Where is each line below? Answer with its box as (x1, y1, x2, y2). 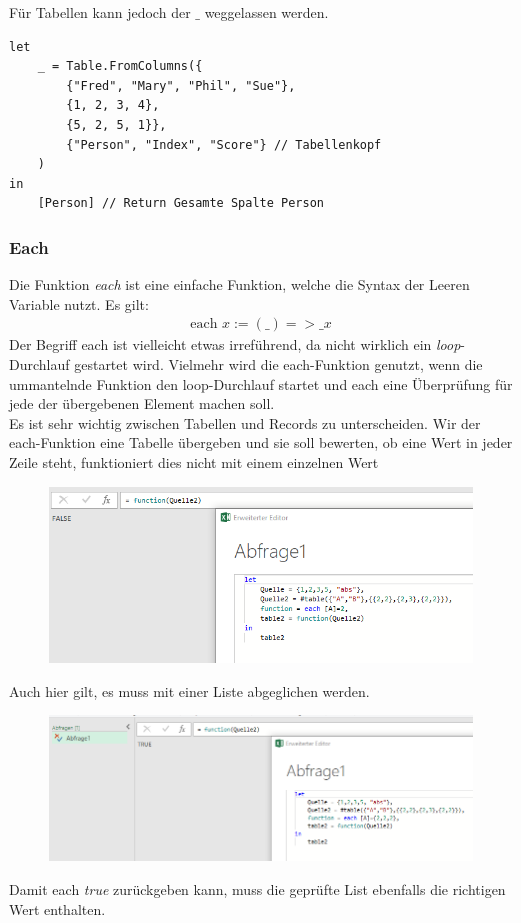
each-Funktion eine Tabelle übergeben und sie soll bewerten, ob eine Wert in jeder (9, 432, 513, 453)
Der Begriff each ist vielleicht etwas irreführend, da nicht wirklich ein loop (9, 334, 461, 355)
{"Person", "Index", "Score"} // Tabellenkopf (66, 137, 382, 152)
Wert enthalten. (9, 898, 106, 919)
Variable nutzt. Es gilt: (9, 293, 149, 314)
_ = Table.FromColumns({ (37, 59, 203, 74)
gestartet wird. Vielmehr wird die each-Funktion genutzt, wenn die (74, 353, 483, 374)
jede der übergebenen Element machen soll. (9, 393, 275, 414)
